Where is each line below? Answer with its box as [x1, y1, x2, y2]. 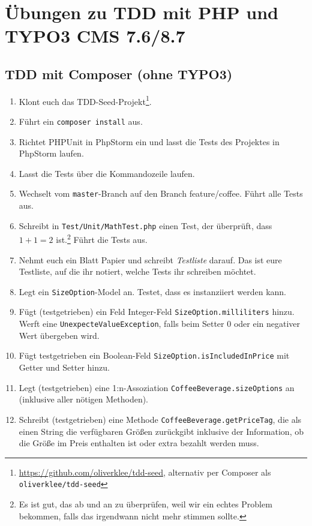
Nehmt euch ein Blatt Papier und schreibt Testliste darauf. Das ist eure [19, 253, 282, 266]
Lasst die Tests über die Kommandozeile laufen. [19, 167, 195, 179]
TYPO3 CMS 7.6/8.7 [5, 23, 185, 48]
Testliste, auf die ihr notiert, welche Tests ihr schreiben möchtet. [19, 265, 256, 278]
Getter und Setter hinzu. [19, 361, 110, 374]
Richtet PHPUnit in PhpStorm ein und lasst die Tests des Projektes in [19, 135, 280, 148]
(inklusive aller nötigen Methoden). [19, 393, 149, 405]
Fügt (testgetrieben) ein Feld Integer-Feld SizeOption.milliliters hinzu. [19, 305, 295, 318]
